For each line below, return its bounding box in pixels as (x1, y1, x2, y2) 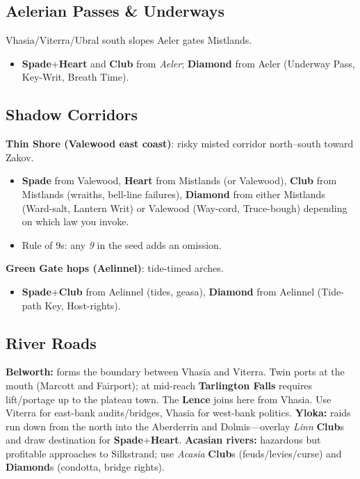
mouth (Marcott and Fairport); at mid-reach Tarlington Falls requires (6, 377, 313, 392)
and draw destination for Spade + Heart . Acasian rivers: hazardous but (6, 432, 321, 447)
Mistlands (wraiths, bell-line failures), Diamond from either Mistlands (22, 186, 325, 201)
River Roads (6, 332, 97, 353)
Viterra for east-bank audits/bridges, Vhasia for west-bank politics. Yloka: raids (6, 405, 351, 420)
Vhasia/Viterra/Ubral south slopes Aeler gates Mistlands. (6, 33, 252, 47)
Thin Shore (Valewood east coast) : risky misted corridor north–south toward (6, 136, 354, 151)
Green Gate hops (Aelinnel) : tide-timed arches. (6, 261, 224, 275)
